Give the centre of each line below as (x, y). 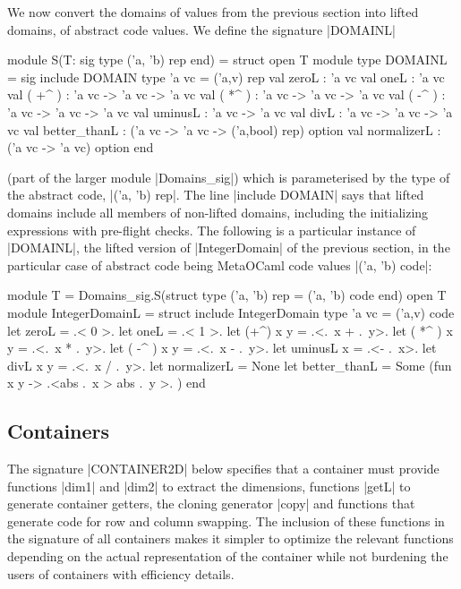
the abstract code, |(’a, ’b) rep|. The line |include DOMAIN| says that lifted (216, 195)
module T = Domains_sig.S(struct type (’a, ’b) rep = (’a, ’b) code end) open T (227, 295)
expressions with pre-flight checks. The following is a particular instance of (212, 230)
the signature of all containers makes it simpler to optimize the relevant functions (230, 538)
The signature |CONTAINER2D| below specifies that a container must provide (223, 469)
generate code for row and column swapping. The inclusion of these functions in (226, 521)
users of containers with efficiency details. (121, 573)
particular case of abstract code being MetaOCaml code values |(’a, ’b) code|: (220, 265)
